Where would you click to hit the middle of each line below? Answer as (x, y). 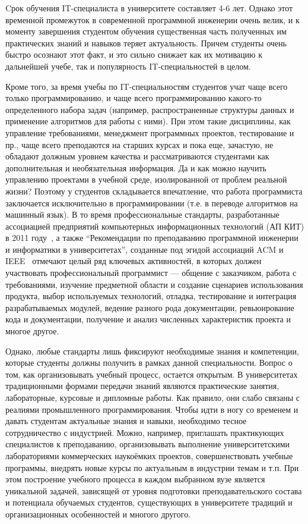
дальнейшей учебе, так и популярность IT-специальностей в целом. (128, 66)
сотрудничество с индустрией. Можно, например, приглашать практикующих (145, 432)
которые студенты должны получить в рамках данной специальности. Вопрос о (149, 363)
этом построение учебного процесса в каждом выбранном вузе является (135, 479)
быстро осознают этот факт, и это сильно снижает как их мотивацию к (134, 54)
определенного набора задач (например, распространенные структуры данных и (150, 109)
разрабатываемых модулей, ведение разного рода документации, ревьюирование (150, 307)
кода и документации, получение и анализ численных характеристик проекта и (148, 319)
